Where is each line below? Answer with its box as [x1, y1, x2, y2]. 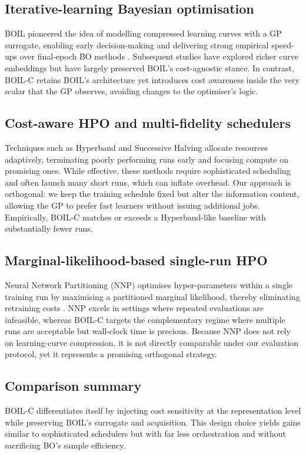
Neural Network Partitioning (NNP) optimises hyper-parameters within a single [5, 278, 293, 291]
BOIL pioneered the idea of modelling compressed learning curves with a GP [5, 27, 282, 39]
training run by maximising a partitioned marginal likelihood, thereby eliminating [5, 290, 300, 302]
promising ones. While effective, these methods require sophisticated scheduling [5, 164, 291, 177]
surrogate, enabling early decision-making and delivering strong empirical [5, 38, 269, 51]
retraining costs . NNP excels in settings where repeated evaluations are [5, 302, 264, 314]
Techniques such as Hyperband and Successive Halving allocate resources [5, 141, 268, 153]
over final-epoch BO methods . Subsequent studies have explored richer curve [19, 50, 298, 62]
